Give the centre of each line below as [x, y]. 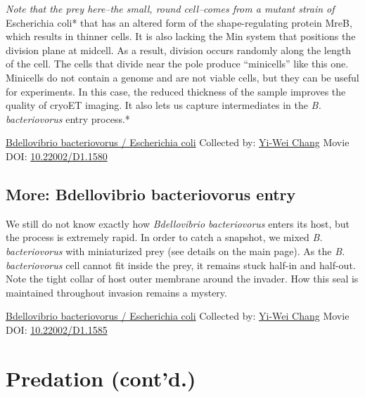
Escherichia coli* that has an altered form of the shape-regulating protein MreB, [179, 22]
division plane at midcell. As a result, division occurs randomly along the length [178, 50]
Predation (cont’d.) [101, 378]
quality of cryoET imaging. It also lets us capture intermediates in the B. [164, 105]
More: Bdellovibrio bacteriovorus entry [151, 194]
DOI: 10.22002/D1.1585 [57, 329]
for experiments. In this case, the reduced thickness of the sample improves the [176, 91]
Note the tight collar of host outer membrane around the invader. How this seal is [182, 279]
